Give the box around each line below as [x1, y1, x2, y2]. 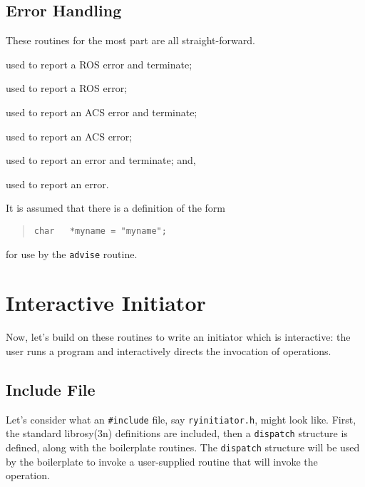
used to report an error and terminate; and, [6, 153, 196, 168]
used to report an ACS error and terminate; [6, 104, 197, 119]
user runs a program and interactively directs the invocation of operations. [6, 343, 331, 358]
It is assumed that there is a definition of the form [6, 200, 225, 215]
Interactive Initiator [6, 288, 206, 317]
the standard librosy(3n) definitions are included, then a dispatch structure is [6, 426, 348, 441]
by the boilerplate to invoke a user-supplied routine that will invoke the [6, 453, 318, 468]
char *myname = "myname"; [34, 225, 167, 236]
